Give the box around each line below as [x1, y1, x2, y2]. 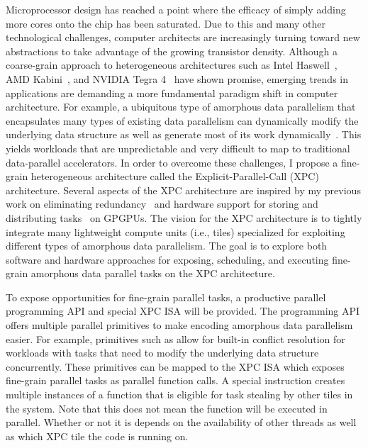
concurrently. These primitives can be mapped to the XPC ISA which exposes [6, 359, 345, 374]
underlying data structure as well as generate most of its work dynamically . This [6, 127, 362, 142]
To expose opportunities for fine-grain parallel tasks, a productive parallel [6, 289, 326, 304]
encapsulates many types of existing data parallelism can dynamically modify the [6, 113, 359, 128]
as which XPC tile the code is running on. [6, 428, 189, 443]
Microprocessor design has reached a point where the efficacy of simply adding [6, 2, 346, 16]
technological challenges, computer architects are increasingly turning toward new [6, 30, 360, 45]
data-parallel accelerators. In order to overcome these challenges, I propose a [6, 155, 338, 169]
